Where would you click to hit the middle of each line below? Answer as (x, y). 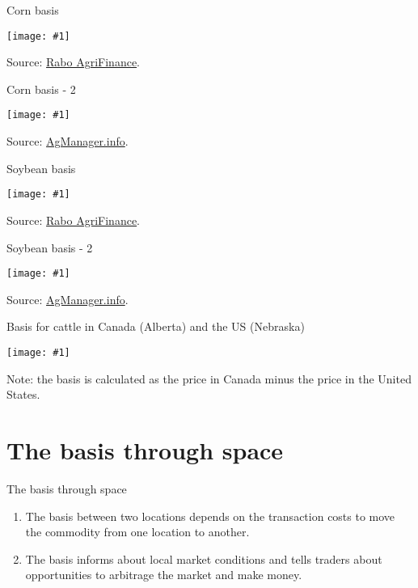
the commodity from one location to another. (137, 532)
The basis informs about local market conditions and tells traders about (204, 558)
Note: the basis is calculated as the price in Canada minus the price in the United (209, 378)
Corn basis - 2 (41, 89)
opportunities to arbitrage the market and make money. (164, 575)
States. (23, 394)
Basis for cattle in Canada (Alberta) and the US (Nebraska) (156, 326)
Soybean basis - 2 (50, 247)
